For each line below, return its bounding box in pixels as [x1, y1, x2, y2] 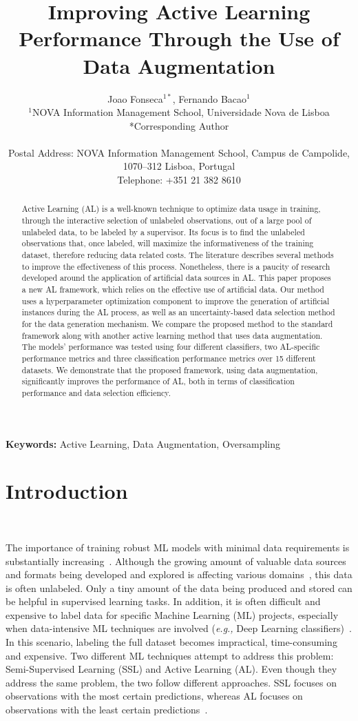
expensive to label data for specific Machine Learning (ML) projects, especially [6, 607, 339, 622]
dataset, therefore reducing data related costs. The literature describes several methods [21, 249, 334, 261]
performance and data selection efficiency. [21, 386, 171, 398]
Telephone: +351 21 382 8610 [117, 172, 241, 187]
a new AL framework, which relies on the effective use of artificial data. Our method [21, 284, 324, 295]
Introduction [6, 477, 128, 505]
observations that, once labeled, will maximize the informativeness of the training [21, 237, 314, 249]
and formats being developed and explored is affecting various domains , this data [6, 567, 352, 582]
